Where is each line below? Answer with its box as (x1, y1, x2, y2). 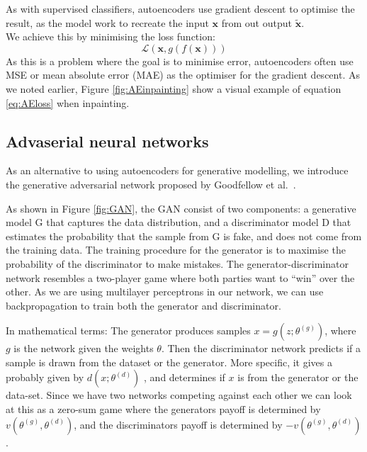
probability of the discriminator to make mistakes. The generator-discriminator (6, 256, 349, 271)
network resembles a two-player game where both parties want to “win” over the (6, 270, 355, 285)
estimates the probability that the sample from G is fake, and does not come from (6, 228, 362, 243)
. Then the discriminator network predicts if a (161, 341, 361, 356)
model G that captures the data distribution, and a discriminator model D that (6, 215, 351, 230)
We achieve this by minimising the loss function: (6, 29, 215, 44)
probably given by (6, 370, 84, 385)
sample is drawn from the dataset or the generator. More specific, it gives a (6, 354, 333, 369)
